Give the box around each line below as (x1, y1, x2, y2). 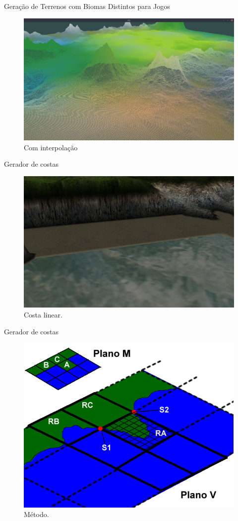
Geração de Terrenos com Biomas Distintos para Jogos (4, 1, 170, 11)
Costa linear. (24, 310, 62, 320)
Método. (24, 509, 49, 520)
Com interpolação (24, 142, 78, 152)
